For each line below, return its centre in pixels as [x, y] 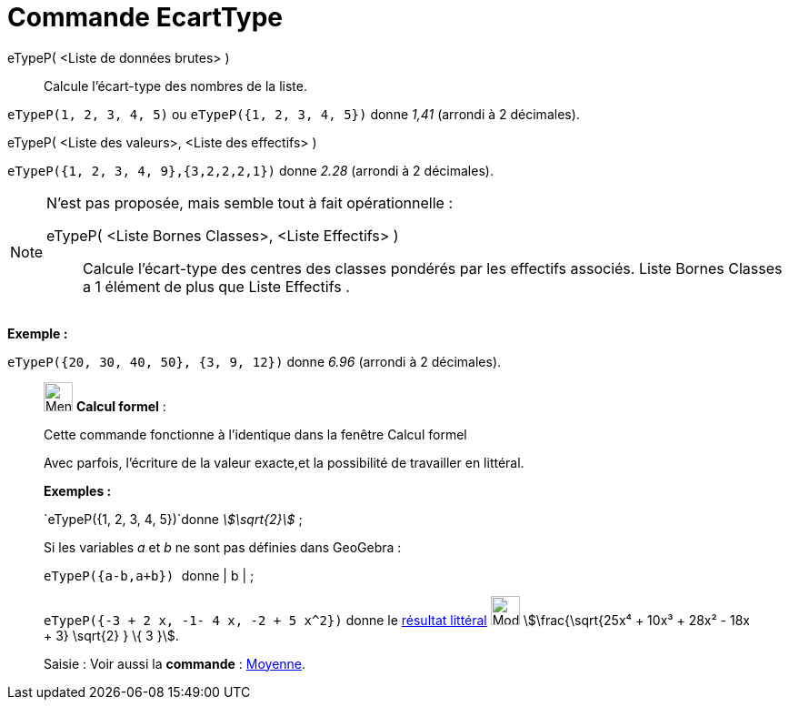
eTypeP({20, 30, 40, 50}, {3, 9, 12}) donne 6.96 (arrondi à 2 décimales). [255, 361]
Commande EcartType [145, 17]
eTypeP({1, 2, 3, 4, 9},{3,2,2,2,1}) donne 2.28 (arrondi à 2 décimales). [250, 170]
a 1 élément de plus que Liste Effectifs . [216, 286]
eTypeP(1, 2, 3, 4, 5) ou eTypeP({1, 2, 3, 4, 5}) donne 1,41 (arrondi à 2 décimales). [294, 114]
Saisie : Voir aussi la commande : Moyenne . [175, 663]
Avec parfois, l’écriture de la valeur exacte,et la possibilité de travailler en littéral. [284, 462]
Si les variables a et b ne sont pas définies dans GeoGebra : [223, 547]
